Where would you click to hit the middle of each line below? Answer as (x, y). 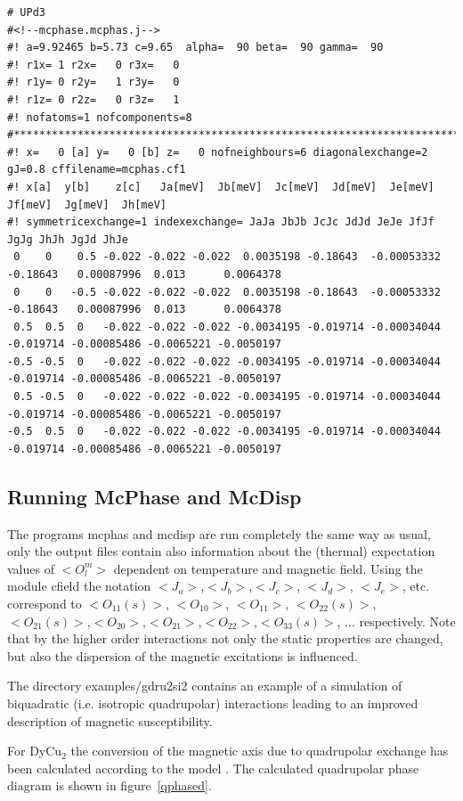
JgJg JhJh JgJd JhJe (68, 239)
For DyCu (35, 751)
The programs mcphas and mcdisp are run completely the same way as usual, (219, 533)
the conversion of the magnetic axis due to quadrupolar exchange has (260, 751)
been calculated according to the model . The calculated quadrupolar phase (213, 768)
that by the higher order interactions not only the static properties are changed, (225, 638)
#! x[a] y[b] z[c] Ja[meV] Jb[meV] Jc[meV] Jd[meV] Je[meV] (221, 187)
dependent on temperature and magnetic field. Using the (268, 568)
